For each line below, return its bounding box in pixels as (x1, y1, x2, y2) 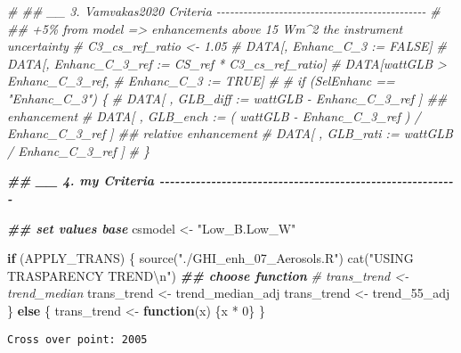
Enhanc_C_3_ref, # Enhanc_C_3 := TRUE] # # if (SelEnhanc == (7, 71, 395, 90)
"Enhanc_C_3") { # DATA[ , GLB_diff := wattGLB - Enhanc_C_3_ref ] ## (7, 88, 448, 107)
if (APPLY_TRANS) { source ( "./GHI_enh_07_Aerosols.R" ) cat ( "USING (7, 249, 414, 267)
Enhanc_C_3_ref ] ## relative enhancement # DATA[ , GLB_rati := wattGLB (7, 124, 453, 143)
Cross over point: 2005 (7, 332, 148, 346)
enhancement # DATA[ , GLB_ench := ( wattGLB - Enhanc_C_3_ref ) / (7, 106, 421, 125)
